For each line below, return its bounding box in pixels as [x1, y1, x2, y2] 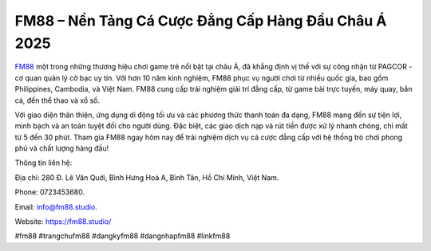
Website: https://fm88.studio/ [14, 217, 112, 226]
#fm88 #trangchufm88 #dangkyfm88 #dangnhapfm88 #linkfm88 [14, 231, 231, 241]
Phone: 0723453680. [14, 187, 85, 197]
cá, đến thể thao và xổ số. [14, 96, 100, 105]
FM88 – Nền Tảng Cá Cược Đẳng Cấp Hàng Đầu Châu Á [14, 12, 387, 29]
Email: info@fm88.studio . [14, 202, 97, 211]
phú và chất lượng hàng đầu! [14, 143, 109, 153]
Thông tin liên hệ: [14, 158, 73, 167]
